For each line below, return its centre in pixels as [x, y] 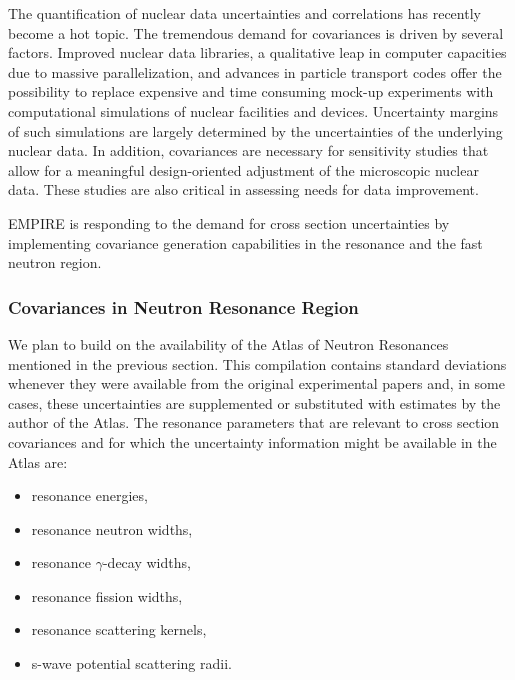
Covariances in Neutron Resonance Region [183, 306]
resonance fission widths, [107, 595]
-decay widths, [146, 562]
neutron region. [55, 262]
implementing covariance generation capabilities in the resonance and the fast [245, 242]
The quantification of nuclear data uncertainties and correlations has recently [244, 13]
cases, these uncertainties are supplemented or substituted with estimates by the [254, 402]
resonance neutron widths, [112, 528]
